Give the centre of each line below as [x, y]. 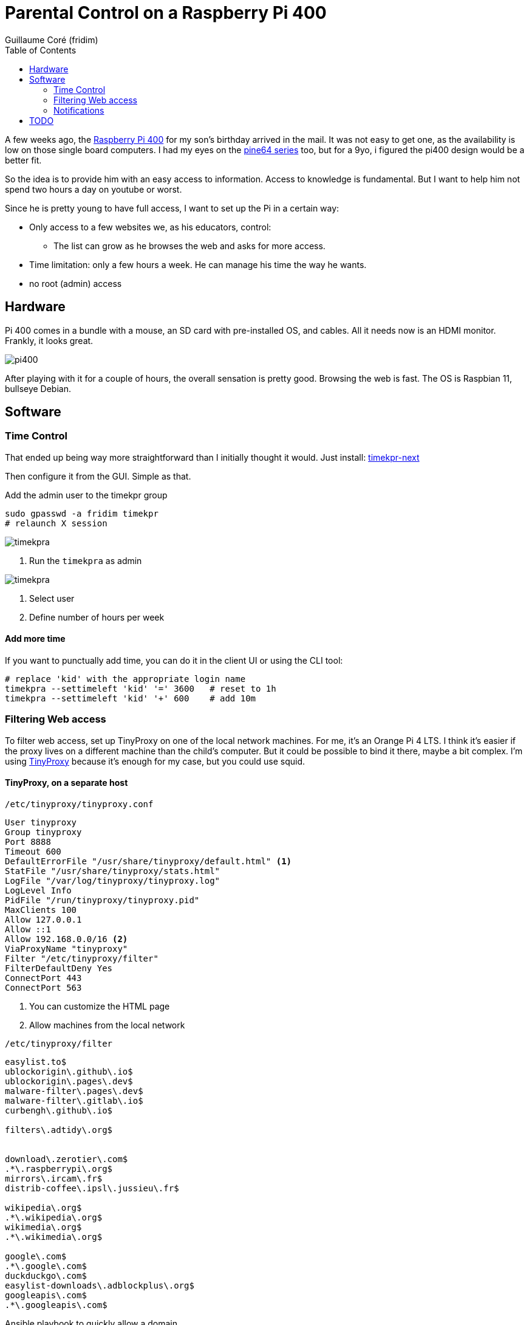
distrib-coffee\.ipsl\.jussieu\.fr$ [92, 1188]
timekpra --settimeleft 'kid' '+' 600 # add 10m [131, 699]
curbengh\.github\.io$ [59, 1110]
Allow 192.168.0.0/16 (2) [67, 939]
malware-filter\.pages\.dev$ [74, 1091]
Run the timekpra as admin [86, 560]
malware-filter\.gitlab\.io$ [74, 1101]
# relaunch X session [56, 523]
